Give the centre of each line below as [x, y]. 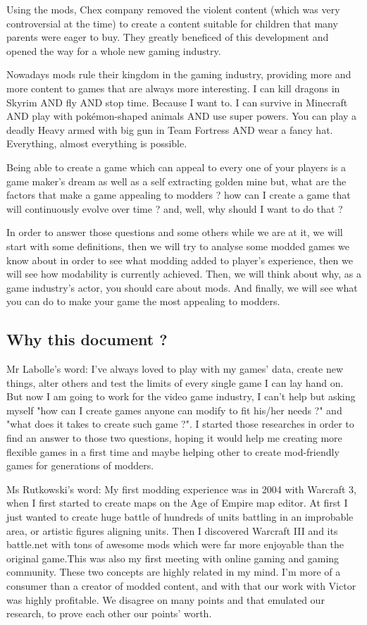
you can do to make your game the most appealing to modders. [143, 301]
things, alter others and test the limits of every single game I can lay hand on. [175, 382]
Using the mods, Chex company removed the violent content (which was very [173, 9]
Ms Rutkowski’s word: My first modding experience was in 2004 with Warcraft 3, [181, 489]
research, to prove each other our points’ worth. [109, 613]
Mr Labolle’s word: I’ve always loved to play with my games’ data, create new [175, 369]
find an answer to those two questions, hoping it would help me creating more [174, 438]
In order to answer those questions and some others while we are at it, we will [175, 232]
